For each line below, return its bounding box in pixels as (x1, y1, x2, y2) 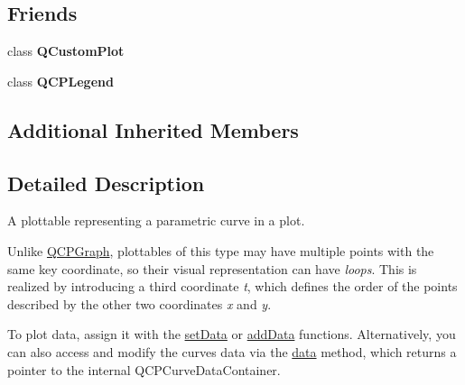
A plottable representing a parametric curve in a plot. (7, 211, 305, 230)
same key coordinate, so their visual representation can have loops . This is (7, 259, 417, 278)
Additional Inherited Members (7, 115, 299, 143)
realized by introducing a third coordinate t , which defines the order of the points (7, 277, 458, 296)
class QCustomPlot (7, 41, 125, 60)
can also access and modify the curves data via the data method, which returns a (7, 342, 457, 361)
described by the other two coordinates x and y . (7, 294, 272, 313)
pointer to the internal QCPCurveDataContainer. (7, 360, 281, 379)
